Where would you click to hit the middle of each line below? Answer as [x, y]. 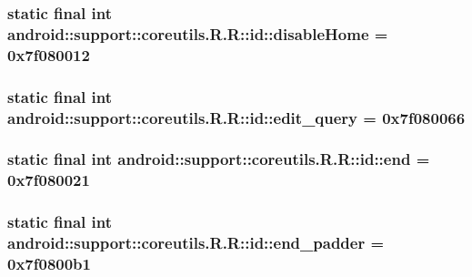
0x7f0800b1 [49, 263]
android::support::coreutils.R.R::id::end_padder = [196, 243]
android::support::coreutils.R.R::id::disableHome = [198, 33]
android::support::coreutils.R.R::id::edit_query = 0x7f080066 [236, 117]
